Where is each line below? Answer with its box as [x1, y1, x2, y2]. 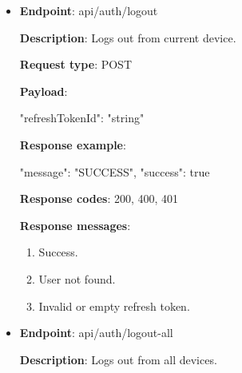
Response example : [19, 136, 126, 153]
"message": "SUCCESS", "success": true [19, 163, 210, 180]
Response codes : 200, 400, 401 [19, 190, 179, 207]
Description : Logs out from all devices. [19, 351, 217, 367]
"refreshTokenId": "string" [19, 109, 145, 126]
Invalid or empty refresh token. [38, 297, 190, 314]
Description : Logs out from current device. [19, 29, 236, 46]
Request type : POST [19, 56, 133, 73]
